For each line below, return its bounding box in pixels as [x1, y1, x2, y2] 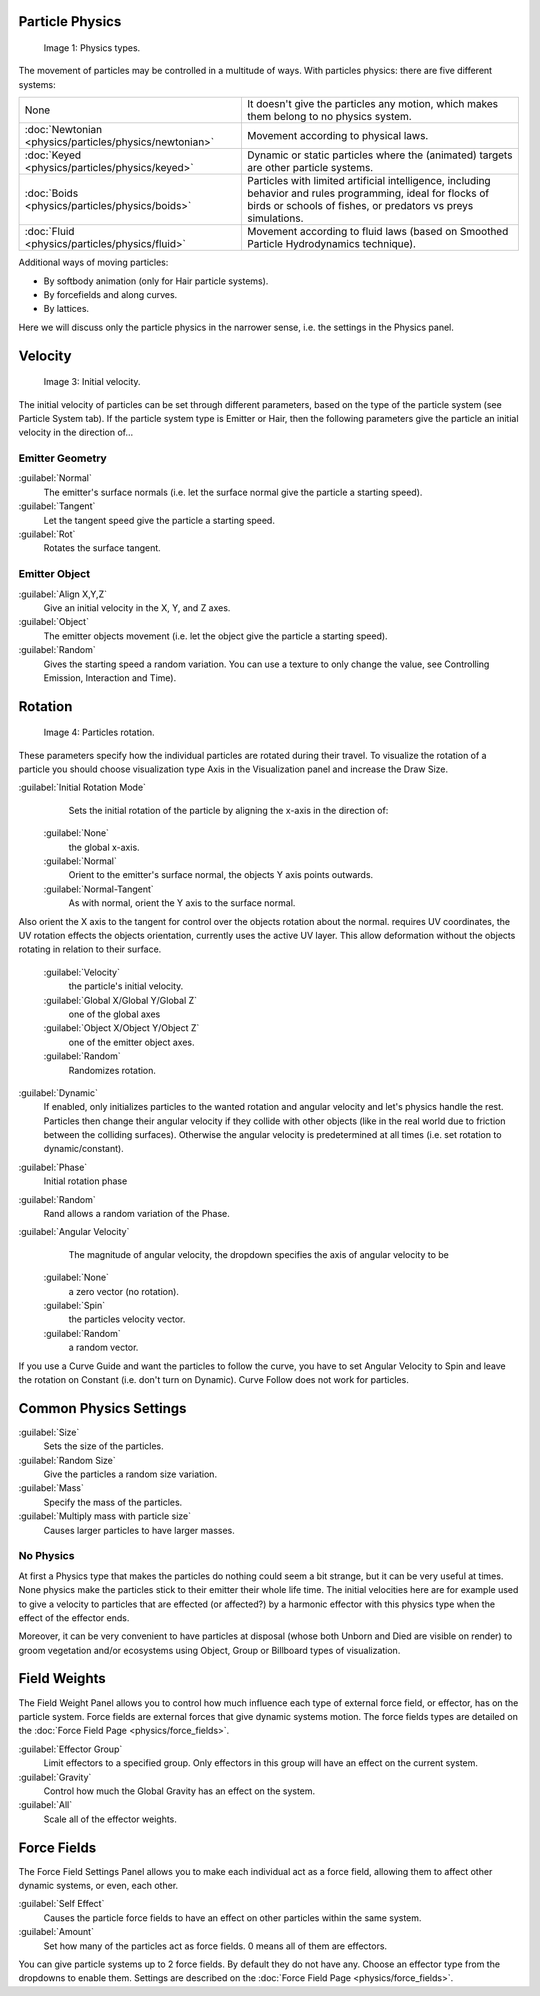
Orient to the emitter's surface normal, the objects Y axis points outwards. [68, 869, 374, 881]
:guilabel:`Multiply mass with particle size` [18, 1510, 192, 1522]
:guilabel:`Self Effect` [18, 1898, 105, 1910]
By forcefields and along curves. [43, 288, 178, 300]
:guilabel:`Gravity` [18, 1771, 92, 1783]
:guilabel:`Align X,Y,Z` [18, 588, 107, 600]
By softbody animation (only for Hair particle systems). [43, 275, 269, 287]
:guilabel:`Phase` [18, 1161, 88, 1173]
